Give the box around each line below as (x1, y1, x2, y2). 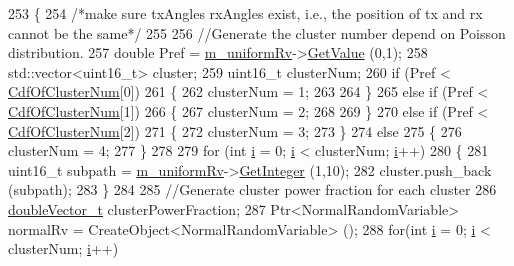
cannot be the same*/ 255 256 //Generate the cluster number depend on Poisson (8, 22, 506, 43)
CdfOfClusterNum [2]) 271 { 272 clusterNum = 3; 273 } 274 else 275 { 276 (8, 120, 462, 141)
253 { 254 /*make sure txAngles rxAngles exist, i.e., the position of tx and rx (8, 3, 483, 23)
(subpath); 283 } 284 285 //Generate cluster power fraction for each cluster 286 (8, 179, 497, 200)
